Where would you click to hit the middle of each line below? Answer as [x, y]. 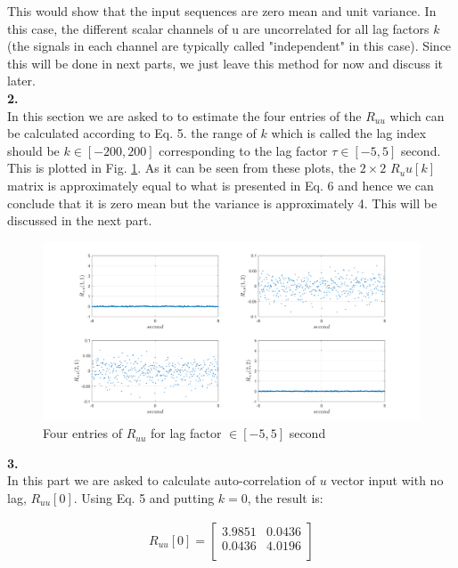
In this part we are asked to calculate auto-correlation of [162, 480]
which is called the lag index [349, 133]
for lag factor [186, 433]
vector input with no [387, 480]
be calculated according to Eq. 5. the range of [132, 133]
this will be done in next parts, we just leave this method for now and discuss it [225, 63]
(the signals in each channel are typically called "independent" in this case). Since [229, 46]
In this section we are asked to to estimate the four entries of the [184, 115]
